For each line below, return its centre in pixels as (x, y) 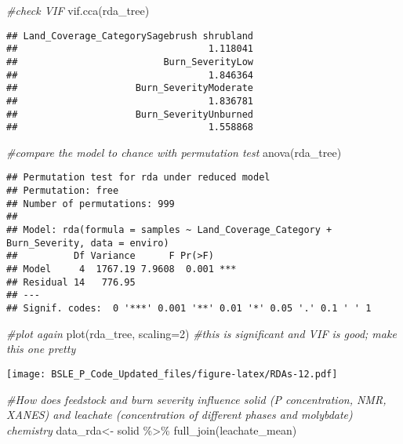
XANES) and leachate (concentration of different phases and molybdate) (180, 415)
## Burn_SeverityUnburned (130, 114)
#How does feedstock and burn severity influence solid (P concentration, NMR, (196, 399)
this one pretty (41, 349)
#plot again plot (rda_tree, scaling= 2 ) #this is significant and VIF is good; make (201, 333)
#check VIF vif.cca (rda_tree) (78, 10)
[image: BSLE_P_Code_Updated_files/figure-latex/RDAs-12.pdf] (172, 374)
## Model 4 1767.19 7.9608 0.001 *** (122, 269)
